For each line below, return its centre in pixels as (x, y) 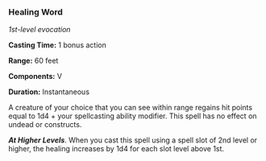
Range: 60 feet (33, 61)
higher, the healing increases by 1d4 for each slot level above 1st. (116, 149)
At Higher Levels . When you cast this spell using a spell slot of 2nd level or (133, 140)
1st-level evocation (39, 30)
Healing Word (35, 12)
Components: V (35, 76)
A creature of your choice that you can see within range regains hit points (130, 108)
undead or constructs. (45, 125)
